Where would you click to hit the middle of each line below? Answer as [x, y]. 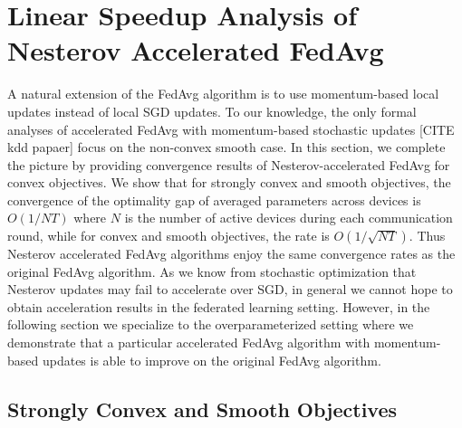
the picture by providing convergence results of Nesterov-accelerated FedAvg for [229, 164]
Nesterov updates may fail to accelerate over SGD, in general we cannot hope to [230, 289]
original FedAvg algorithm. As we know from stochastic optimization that [212, 271]
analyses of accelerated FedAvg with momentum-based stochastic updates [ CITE [231, 129]
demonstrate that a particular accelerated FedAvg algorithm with [189, 342]
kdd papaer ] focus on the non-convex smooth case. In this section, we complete [226, 147]
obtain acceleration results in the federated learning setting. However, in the [219, 306]
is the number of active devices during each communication [289, 218]
